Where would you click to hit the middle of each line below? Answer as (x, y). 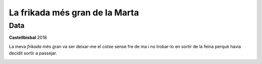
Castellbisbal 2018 (28, 38)
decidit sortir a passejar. (33, 53)
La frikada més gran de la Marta (74, 13)
